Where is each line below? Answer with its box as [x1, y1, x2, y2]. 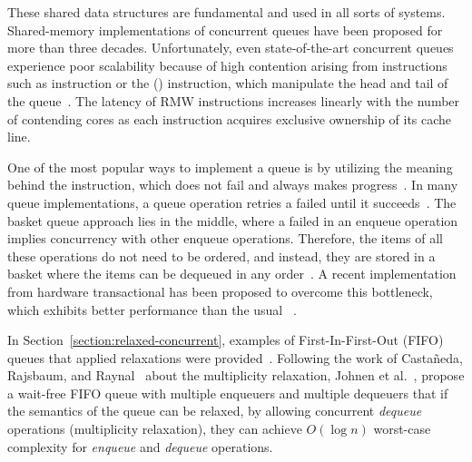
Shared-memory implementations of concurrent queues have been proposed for [7, 20, 443, 39]
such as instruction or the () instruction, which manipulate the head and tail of [7, 74, 448, 93]
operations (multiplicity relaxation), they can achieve [7, 419, 302, 438]
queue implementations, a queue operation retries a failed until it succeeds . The [7, 192, 457, 211]
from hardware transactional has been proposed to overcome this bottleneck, [7, 281, 433, 300]
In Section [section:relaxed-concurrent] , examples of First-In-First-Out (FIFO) [7, 330, 444, 349]
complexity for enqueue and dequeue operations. [7, 437, 273, 456]
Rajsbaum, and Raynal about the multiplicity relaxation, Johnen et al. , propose [7, 366, 465, 385]
